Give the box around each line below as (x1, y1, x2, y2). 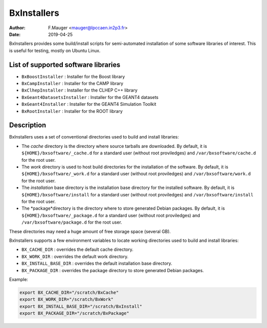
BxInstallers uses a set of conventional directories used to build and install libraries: (9, 134, 179, 140)
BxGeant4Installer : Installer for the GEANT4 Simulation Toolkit (21, 101, 157, 107)
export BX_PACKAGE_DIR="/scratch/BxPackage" (19, 311, 130, 316)
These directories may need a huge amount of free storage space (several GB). (9, 228, 171, 234)
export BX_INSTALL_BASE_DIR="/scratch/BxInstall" (19, 303, 142, 309)
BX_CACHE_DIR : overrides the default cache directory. (21, 246, 133, 252)
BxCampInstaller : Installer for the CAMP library (21, 81, 124, 87)
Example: (9, 276, 28, 282)
